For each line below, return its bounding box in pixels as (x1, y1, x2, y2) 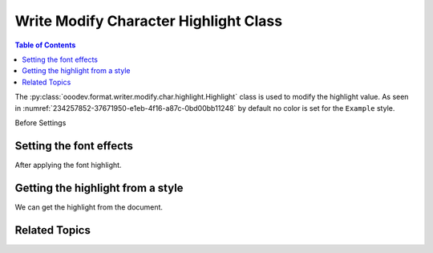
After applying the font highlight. (14, 160, 122, 169)
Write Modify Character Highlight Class (14, 12, 283, 30)
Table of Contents (14, 40, 76, 50)
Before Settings (14, 117, 67, 128)
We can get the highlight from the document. (14, 202, 164, 212)
